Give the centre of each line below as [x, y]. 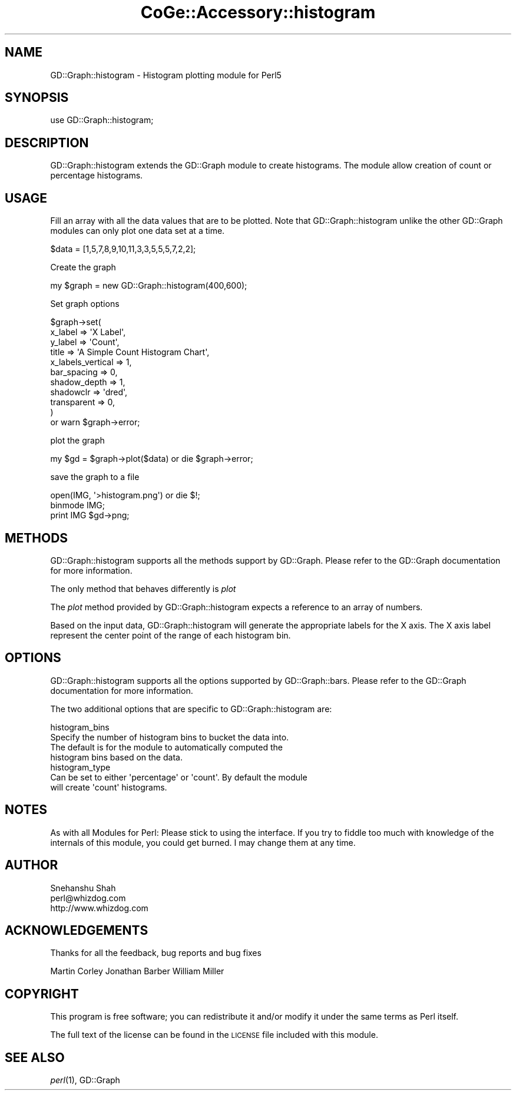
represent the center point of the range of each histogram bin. [171, 635]
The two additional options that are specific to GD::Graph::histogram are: [191, 709]
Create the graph [83, 267]
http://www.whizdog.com [99, 908]
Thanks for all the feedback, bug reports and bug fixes [156, 953]
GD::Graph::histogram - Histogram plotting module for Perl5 [166, 75]
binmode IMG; [78, 505]
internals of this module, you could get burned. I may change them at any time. [203, 842]
